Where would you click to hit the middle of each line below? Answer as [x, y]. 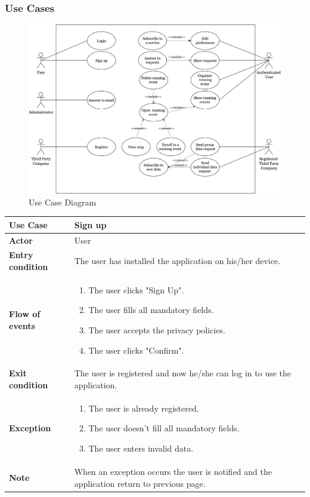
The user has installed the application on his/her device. [177, 261]
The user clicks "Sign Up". [136, 289]
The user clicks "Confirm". [136, 350]
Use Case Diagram [63, 202]
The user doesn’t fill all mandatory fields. [164, 428]
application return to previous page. [140, 483]
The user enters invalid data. [141, 448]
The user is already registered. [144, 408]
